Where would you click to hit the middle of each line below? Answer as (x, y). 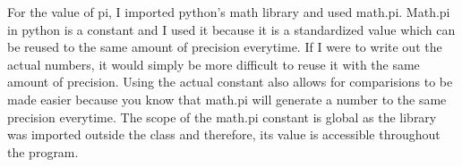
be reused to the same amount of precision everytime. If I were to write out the (225, 47)
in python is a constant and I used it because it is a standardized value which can (231, 29)
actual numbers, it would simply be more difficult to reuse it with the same (214, 64)
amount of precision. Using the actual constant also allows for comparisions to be (230, 82)
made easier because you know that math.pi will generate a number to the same (227, 99)
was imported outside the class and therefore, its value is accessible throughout (224, 134)
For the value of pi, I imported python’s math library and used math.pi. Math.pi (229, 12)
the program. (43, 151)
